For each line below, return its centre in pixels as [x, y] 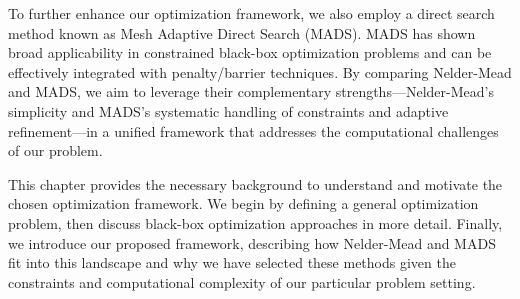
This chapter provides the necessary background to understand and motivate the [255, 183]
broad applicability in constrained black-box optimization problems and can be [250, 52]
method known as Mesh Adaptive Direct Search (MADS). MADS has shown [242, 32]
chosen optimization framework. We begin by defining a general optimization [243, 203]
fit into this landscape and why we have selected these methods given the [232, 262]
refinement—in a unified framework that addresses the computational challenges [253, 130]
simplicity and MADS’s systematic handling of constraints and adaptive [228, 110]
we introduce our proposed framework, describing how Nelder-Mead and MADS [252, 242]
